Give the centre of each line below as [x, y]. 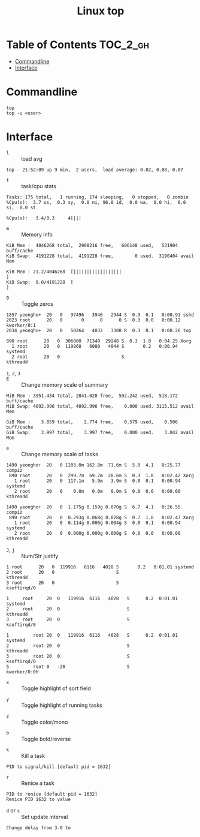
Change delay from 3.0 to [38, 828]
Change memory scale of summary [65, 384]
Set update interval [45, 817]
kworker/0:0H [22, 672]
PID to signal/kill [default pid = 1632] [59, 767]
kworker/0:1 [21, 325]
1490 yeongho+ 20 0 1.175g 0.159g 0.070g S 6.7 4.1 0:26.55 [93, 507]
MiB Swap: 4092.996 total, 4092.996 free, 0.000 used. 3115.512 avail [100, 406]
